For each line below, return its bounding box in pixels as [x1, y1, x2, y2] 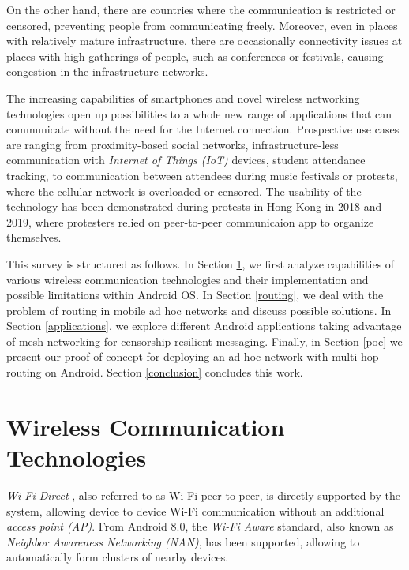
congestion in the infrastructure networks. [6, 63, 208, 80]
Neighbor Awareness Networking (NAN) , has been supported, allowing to [6, 533, 360, 549]
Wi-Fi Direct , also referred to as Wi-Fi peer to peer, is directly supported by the [6, 486, 401, 503]
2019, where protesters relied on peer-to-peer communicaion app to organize [6, 213, 374, 230]
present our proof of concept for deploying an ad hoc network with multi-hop [6, 348, 379, 365]
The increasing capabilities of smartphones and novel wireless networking [6, 89, 360, 106]
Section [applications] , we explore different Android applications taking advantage [6, 317, 402, 334]
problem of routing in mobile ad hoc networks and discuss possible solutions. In [6, 302, 392, 318]
